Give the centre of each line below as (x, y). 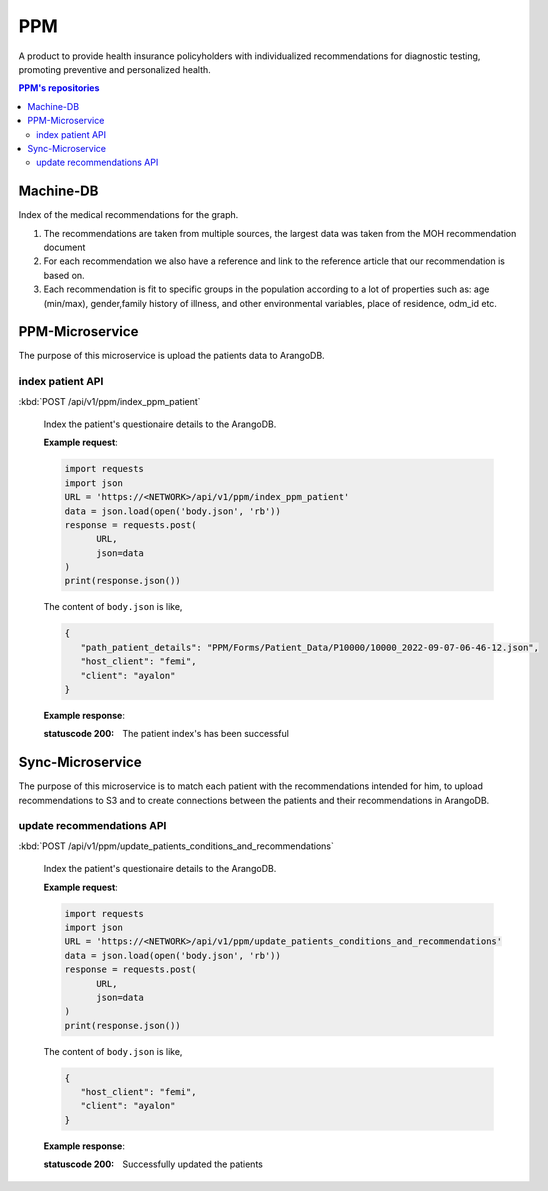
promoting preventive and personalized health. (115, 69)
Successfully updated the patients (193, 1164)
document (64, 247)
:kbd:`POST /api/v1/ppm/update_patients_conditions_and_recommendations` (176, 846)
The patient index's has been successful (206, 734)
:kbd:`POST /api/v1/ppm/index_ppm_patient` (109, 401)
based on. (64, 275)
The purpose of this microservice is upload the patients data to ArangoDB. (171, 356)
